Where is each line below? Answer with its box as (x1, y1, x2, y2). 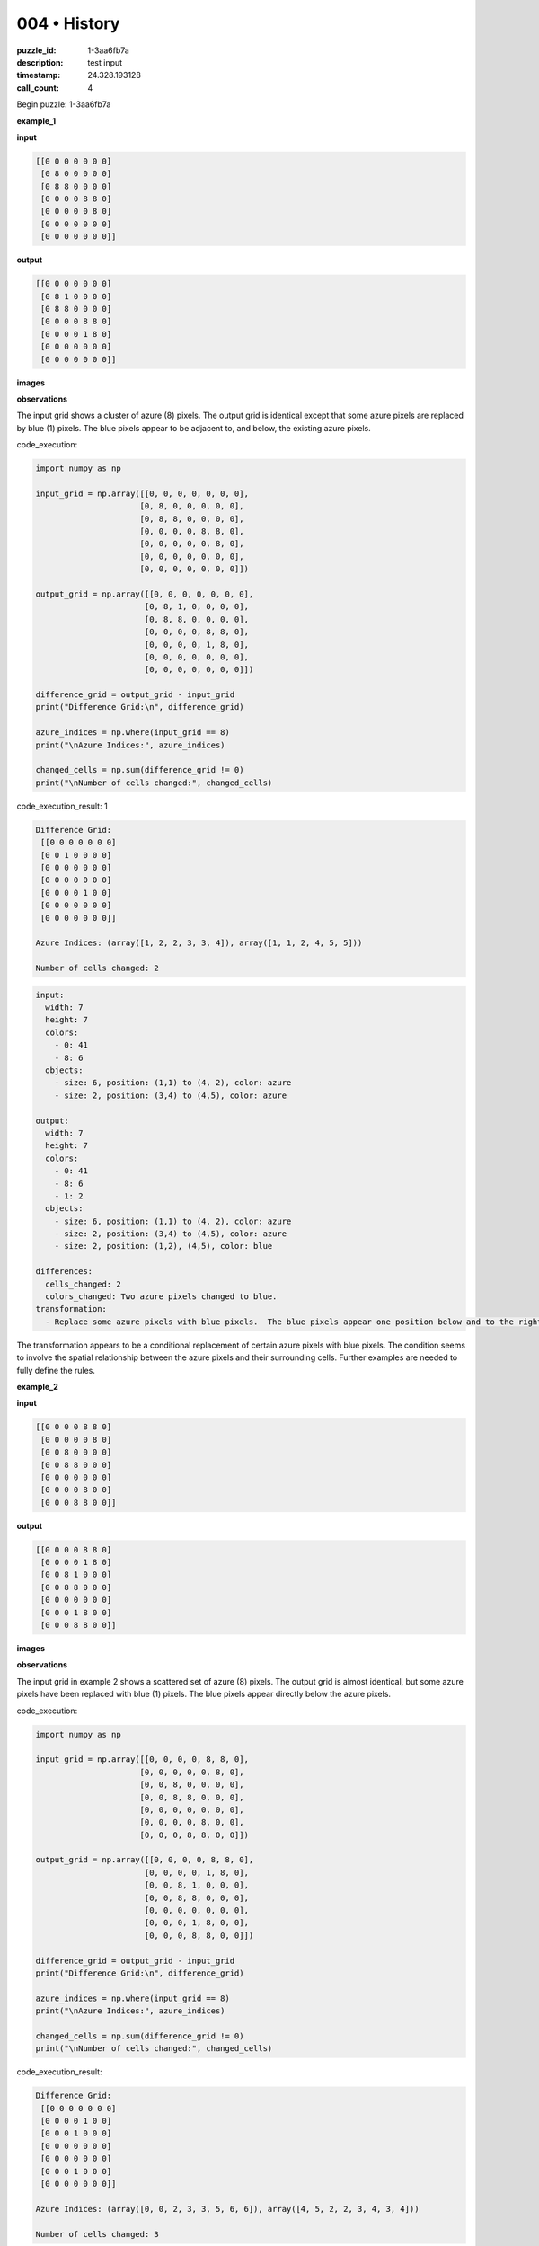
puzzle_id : (16, 45, 57, 56)
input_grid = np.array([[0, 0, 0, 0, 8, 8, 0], (35, 1755, 249, 1764)
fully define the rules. (16, 1365, 96, 1375)
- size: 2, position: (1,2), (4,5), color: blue (54, 1241, 273, 1251)
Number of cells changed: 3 (35, 2229, 159, 2239)
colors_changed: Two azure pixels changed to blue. (45, 1292, 278, 1302)
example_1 (16, 115, 57, 126)
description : (16, 57, 64, 67)
